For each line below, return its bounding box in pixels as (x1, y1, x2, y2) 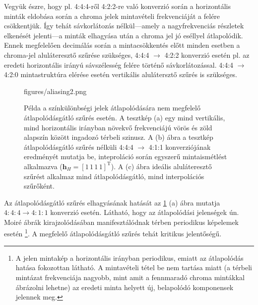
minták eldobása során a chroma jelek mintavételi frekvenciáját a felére (4, 10, 220, 21)
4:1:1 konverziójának (148, 141, 211, 152)
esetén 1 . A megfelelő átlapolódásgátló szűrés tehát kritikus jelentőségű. (4, 227, 222, 239)
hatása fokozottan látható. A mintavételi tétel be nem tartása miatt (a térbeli (15, 262, 253, 273)
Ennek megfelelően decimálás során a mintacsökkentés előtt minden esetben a (4, 40, 240, 50)
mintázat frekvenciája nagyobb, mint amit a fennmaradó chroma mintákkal (15, 272, 245, 282)
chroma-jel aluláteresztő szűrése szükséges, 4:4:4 (4, 49, 149, 60)
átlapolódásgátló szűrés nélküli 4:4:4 (24, 141, 133, 152)
